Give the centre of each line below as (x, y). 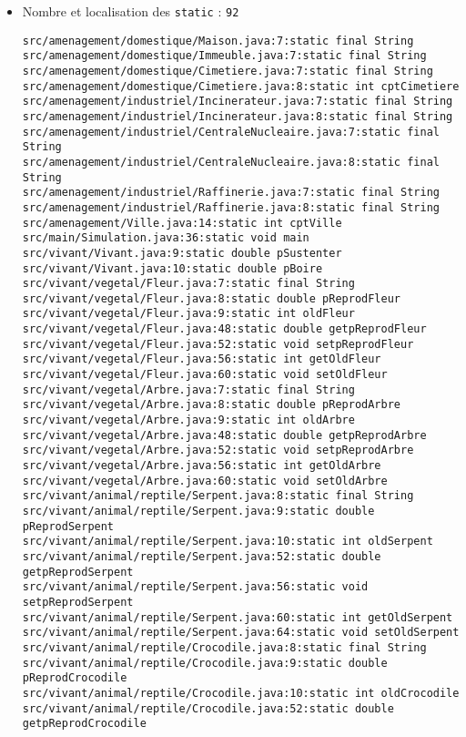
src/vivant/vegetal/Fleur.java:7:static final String (188, 284)
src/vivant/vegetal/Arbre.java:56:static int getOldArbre (202, 466)
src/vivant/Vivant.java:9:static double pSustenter (182, 253)
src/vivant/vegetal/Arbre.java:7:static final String (188, 389)
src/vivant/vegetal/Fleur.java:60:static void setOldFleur (205, 375)
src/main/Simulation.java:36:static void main (166, 238)
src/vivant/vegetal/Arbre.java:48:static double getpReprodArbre (224, 435)
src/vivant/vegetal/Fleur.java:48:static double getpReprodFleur (224, 329)
